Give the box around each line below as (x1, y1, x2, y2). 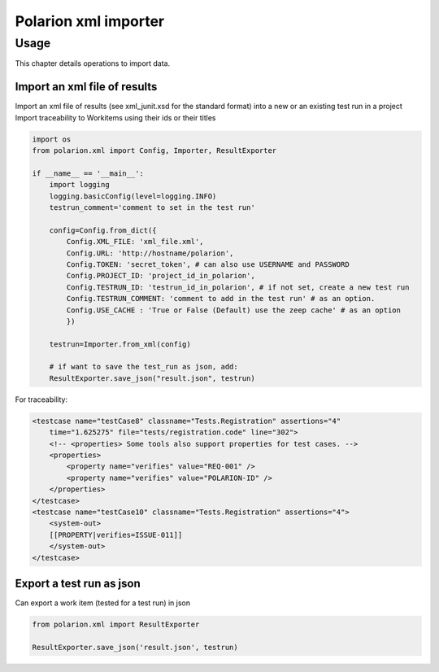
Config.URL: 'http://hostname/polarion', (66, 248, 234, 258)
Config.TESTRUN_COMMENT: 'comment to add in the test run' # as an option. (66, 294, 376, 303)
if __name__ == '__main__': (32, 168, 144, 178)
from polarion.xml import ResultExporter (32, 620, 200, 630)
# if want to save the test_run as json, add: (49, 362, 239, 372)
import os (32, 134, 72, 144)
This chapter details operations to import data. (15, 59, 171, 68)
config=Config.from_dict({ (49, 225, 158, 235)
